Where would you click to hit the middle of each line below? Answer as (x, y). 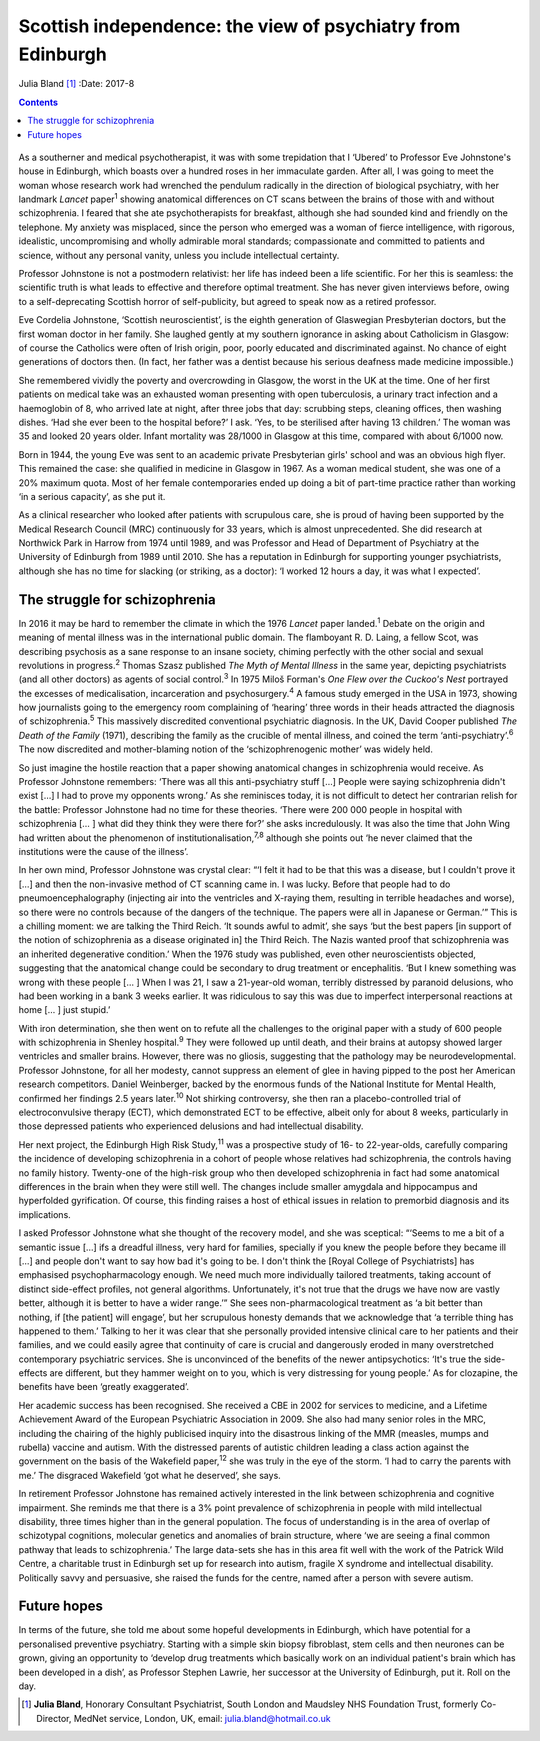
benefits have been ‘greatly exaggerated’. (104, 1387)
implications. (45, 1214)
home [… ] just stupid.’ (64, 1010)
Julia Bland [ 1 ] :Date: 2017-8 (76, 84)
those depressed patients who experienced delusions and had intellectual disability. (191, 1126)
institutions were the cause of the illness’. (103, 851)
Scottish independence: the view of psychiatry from (239, 26)
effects (33, 1373)
